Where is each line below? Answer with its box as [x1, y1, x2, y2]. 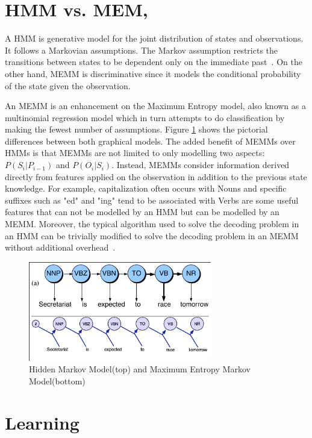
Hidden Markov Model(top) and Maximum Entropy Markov [29, 363, 251, 375]
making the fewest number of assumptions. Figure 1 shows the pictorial [5, 123, 268, 136]
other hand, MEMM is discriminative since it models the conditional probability [5, 67, 301, 80]
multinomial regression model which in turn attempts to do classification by [5, 111, 285, 124]
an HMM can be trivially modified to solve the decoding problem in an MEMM [5, 229, 299, 242]
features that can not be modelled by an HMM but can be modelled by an [5, 205, 279, 218]
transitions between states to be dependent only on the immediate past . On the [5, 55, 302, 68]
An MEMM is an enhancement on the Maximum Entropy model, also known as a [5, 99, 306, 112]
